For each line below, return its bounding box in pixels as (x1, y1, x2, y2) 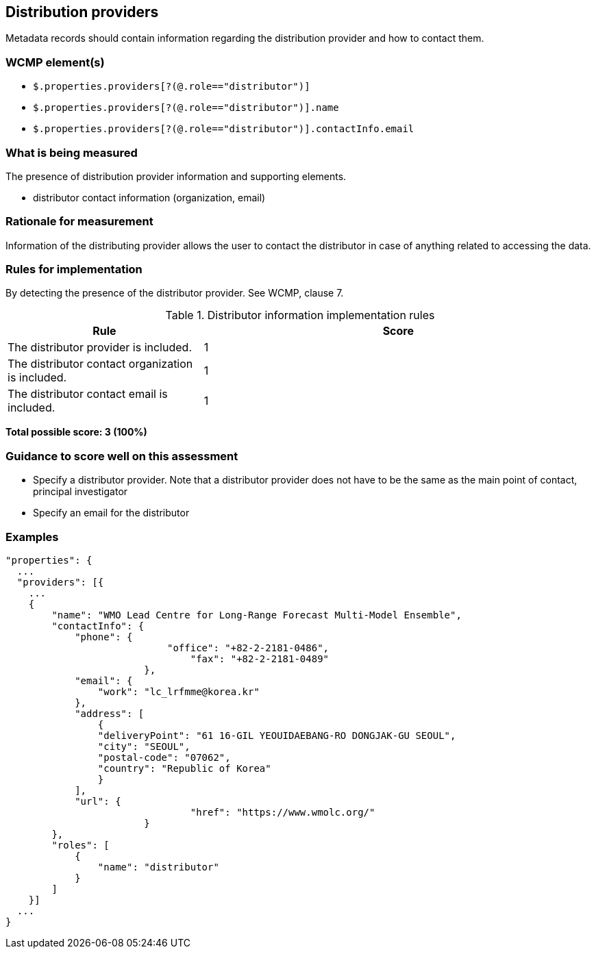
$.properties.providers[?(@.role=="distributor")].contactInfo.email (33, 123, 414, 135)
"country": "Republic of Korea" (97, 762, 271, 774)
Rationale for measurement (5, 214, 153, 229)
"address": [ (75, 707, 145, 719)
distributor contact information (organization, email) (33, 191, 266, 203)
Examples (5, 529, 59, 544)
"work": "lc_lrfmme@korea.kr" (97, 686, 260, 697)
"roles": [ (51, 839, 110, 851)
